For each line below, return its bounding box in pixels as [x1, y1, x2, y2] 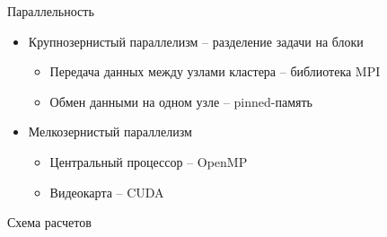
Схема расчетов [7, 213, 92, 232]
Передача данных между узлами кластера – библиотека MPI [49, 62, 381, 81]
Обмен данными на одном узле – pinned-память [49, 92, 312, 110]
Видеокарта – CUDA [49, 182, 164, 201]
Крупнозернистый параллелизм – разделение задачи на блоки [28, 31, 364, 50]
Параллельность [7, 2, 94, 20]
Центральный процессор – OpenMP [49, 152, 248, 171]
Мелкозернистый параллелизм [28, 122, 192, 141]
